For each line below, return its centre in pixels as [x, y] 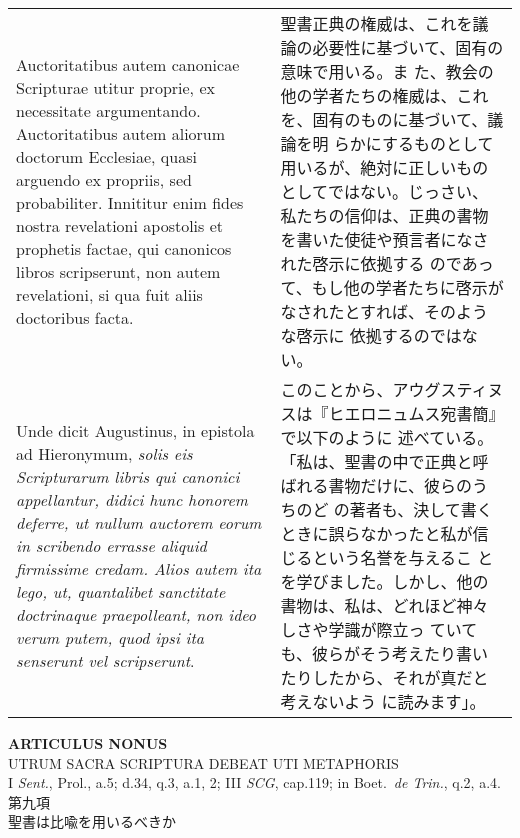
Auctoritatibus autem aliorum [121, 133]
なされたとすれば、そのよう [384, 311]
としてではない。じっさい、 [384, 191]
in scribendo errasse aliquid [111, 545]
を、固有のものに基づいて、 [384, 119]
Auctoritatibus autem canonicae [128, 64]
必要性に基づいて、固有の [408, 47]
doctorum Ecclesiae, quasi [106, 156]
